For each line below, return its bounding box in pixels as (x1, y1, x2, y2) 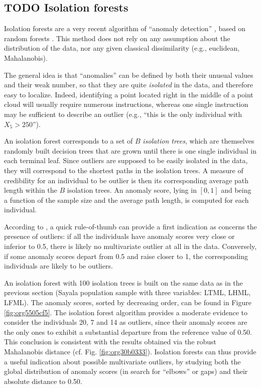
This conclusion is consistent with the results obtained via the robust (4, 336, 217, 347)
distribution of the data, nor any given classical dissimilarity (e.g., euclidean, (4, 43, 240, 53)
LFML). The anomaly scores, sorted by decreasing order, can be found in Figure (4, 297, 251, 308)
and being (221, 185, 251, 195)
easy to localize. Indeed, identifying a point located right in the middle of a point (4, 89, 253, 99)
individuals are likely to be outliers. (4, 261, 113, 271)
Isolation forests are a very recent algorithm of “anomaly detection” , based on (4, 23, 246, 34)
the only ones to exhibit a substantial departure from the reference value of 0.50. (4, 326, 252, 337)
